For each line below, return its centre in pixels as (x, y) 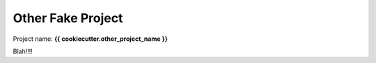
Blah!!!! (23, 51)
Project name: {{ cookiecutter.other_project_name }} (91, 39)
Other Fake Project (68, 18)
